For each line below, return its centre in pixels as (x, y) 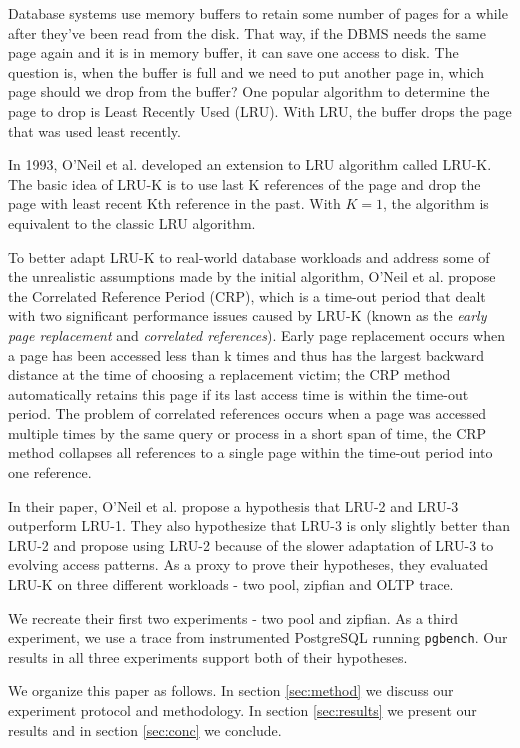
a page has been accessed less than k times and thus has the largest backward (246, 354)
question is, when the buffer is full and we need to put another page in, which (246, 71)
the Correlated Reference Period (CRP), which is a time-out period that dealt (247, 295)
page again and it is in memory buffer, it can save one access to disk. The (233, 52)
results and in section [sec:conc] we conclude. (145, 729)
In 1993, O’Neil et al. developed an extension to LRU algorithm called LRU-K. (250, 164)
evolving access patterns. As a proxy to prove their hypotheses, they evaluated (248, 564)
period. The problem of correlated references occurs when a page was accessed (247, 413)
